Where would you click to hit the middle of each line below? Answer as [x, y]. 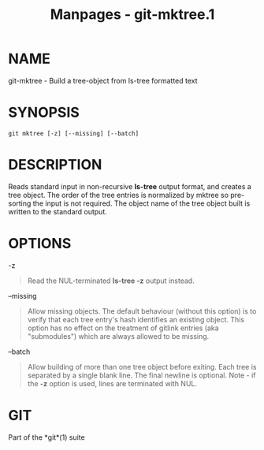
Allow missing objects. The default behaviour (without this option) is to [142, 311]
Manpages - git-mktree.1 [132, 15]
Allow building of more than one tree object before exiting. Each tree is [142, 366]
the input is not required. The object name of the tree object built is [141, 203]
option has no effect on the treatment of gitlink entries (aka [123, 328]
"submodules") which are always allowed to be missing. [118, 336]
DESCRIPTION [55, 165]
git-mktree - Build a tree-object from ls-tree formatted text [103, 80]
